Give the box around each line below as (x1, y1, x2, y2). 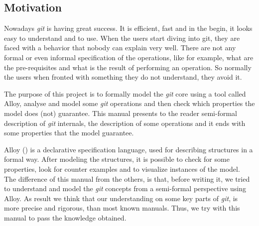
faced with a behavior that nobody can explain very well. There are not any (4, 42, 236, 53)
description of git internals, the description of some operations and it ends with (4, 117, 246, 128)
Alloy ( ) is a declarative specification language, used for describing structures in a (4, 144, 253, 154)
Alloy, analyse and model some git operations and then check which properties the (4, 98, 255, 109)
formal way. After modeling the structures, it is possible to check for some (4, 154, 230, 164)
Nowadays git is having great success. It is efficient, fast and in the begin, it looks (4, 23, 253, 33)
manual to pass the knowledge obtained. (4, 212, 127, 223)
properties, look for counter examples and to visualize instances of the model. (4, 163, 240, 174)
